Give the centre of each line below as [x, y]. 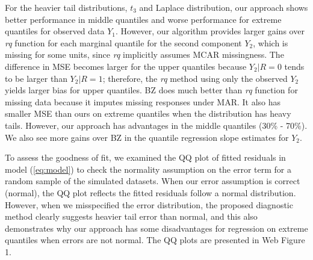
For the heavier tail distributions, [66, 7]
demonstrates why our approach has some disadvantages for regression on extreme [156, 228]
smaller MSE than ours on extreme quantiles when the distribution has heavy [148, 113]
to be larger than [36, 78]
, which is [271, 42]
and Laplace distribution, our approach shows [224, 7]
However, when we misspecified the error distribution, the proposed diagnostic [149, 204]
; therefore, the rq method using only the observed [195, 78]
